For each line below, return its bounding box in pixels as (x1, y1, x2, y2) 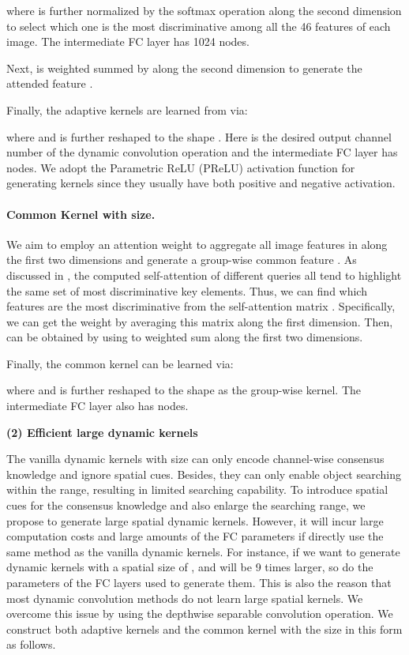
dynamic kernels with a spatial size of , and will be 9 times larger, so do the (6, 559, 373, 575)
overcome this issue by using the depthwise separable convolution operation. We (6, 605, 393, 622)
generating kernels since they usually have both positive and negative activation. (6, 175, 396, 191)
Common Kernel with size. (6, 205, 156, 222)
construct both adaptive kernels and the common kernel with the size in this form (6, 620, 403, 637)
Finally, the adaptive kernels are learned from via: (6, 101, 248, 118)
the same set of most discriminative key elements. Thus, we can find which (6, 282, 367, 299)
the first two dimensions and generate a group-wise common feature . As (6, 251, 357, 268)
